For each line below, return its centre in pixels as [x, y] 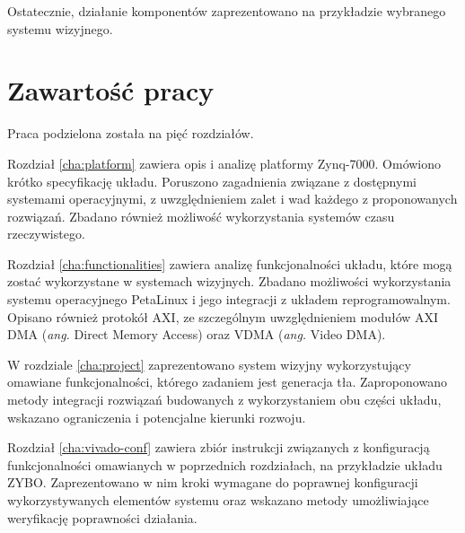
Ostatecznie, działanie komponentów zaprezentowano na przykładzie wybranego [227, 11]
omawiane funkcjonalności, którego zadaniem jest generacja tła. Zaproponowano [227, 382]
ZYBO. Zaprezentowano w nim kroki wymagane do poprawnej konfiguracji [213, 482]
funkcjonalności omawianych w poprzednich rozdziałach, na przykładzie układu [225, 464]
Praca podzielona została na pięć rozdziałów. [131, 133]
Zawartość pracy [111, 90]
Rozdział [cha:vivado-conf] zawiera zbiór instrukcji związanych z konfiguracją [219, 447]
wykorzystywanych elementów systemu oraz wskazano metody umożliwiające [218, 500]
